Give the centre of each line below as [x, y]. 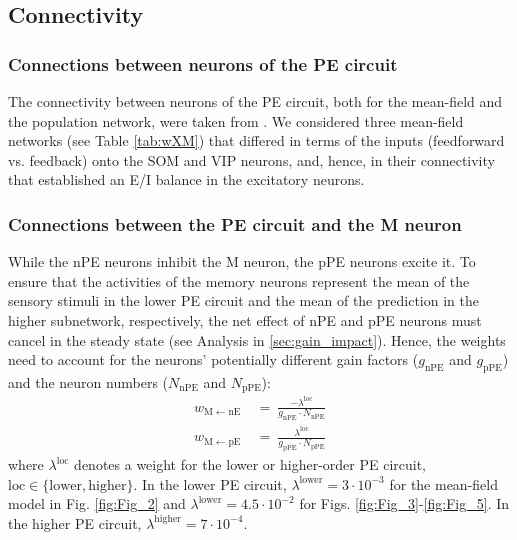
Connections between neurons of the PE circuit [203, 63]
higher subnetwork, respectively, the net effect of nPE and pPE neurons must [245, 319]
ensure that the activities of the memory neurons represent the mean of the [239, 280]
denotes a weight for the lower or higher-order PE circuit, [250, 464]
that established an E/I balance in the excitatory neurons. [186, 179]
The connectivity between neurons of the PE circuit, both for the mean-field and [255, 101]
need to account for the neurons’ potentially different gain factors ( [213, 359]
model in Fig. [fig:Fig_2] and [97, 503]
